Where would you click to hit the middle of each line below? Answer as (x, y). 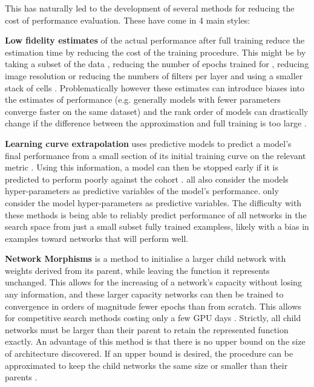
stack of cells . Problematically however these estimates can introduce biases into (155, 87)
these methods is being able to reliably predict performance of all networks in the (156, 214)
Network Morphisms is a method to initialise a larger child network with (146, 259)
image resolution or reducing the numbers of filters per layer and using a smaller (154, 75)
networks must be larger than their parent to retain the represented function (147, 329)
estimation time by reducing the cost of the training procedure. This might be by (155, 52)
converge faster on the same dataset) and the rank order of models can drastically (157, 111)
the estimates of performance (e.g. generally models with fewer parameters (143, 99)
